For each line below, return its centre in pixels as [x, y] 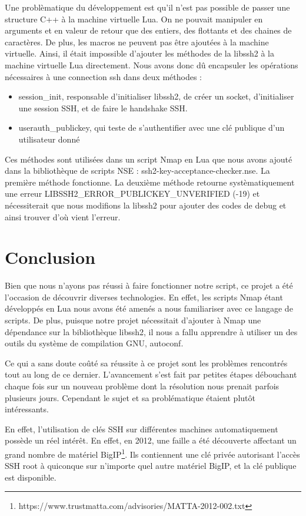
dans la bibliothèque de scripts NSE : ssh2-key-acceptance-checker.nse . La [137, 171]
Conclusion [50, 257]
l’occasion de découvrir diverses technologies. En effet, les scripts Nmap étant [144, 297]
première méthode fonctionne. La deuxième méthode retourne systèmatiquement [150, 182]
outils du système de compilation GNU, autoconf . [94, 343]
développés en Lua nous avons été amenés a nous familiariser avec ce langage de [149, 308]
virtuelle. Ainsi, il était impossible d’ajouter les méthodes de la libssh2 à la [139, 53]
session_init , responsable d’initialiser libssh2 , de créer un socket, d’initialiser [156, 96]
